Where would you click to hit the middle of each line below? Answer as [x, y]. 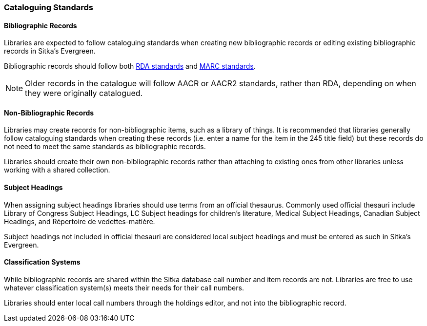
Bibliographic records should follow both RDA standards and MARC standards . [130, 66]
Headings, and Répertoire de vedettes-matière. [80, 221]
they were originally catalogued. [84, 93]
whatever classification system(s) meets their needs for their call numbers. [124, 288]
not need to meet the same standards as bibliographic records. [105, 147]
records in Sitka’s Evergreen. [50, 51]
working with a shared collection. [57, 170]
